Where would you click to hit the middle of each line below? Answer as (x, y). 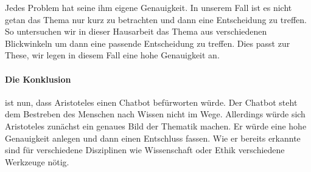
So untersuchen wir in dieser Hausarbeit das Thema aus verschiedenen (136, 31)
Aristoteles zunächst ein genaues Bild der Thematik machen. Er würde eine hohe (156, 126)
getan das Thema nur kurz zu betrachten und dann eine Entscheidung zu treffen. (156, 19)
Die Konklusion (38, 79)
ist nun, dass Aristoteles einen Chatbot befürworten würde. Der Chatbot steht (151, 102)
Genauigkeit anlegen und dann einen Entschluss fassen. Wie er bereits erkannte (153, 138)
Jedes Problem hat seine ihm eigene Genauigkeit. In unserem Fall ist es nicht (149, 7)
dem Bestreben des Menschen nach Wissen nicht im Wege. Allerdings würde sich (155, 114)
